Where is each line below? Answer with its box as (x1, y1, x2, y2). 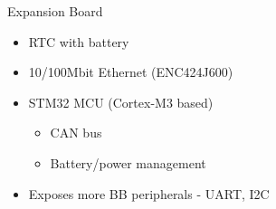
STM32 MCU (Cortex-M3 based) (28, 92, 214, 111)
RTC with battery (28, 32, 129, 51)
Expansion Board (7, 2, 103, 20)
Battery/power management (50, 153, 206, 172)
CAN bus (50, 123, 102, 142)
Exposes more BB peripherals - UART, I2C (28, 184, 270, 203)
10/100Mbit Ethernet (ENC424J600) (28, 62, 233, 81)
